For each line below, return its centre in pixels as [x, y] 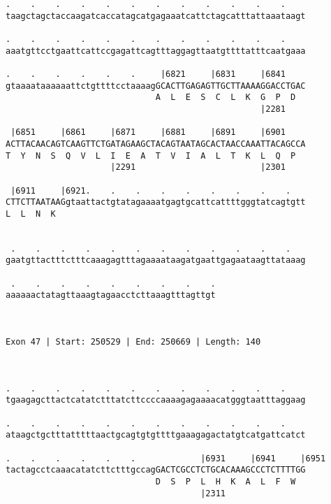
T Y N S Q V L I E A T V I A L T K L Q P [151, 156]
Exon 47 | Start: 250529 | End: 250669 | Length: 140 [133, 342]
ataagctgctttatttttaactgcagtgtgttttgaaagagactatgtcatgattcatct [156, 435]
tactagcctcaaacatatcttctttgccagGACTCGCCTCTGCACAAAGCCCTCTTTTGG [156, 470]
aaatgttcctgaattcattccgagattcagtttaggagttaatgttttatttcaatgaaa [156, 51]
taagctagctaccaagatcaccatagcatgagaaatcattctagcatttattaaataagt [156, 16]
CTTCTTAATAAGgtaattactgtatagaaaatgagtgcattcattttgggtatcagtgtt [156, 202]
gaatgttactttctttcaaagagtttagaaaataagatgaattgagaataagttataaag [156, 260]
